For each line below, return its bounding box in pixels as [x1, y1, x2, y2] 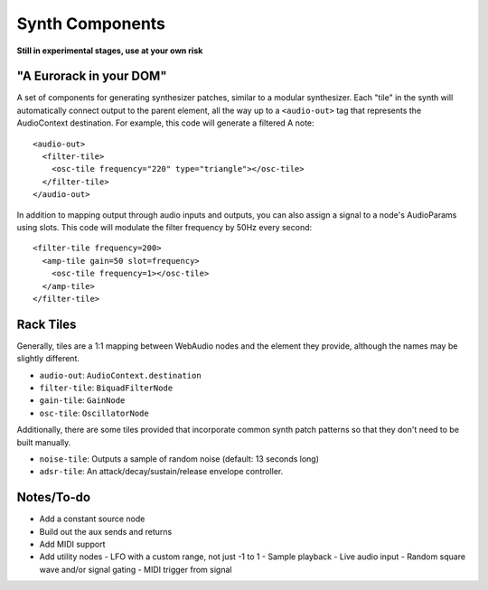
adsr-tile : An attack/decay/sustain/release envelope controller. [39, 466, 284, 477]
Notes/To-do [16, 490, 90, 505]
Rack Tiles [16, 316, 77, 332]
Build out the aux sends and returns [39, 526, 173, 537]
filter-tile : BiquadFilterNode [39, 382, 174, 393]
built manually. [16, 436, 71, 447]
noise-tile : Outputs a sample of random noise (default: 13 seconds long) [39, 453, 320, 464]
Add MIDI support [39, 538, 106, 550]
